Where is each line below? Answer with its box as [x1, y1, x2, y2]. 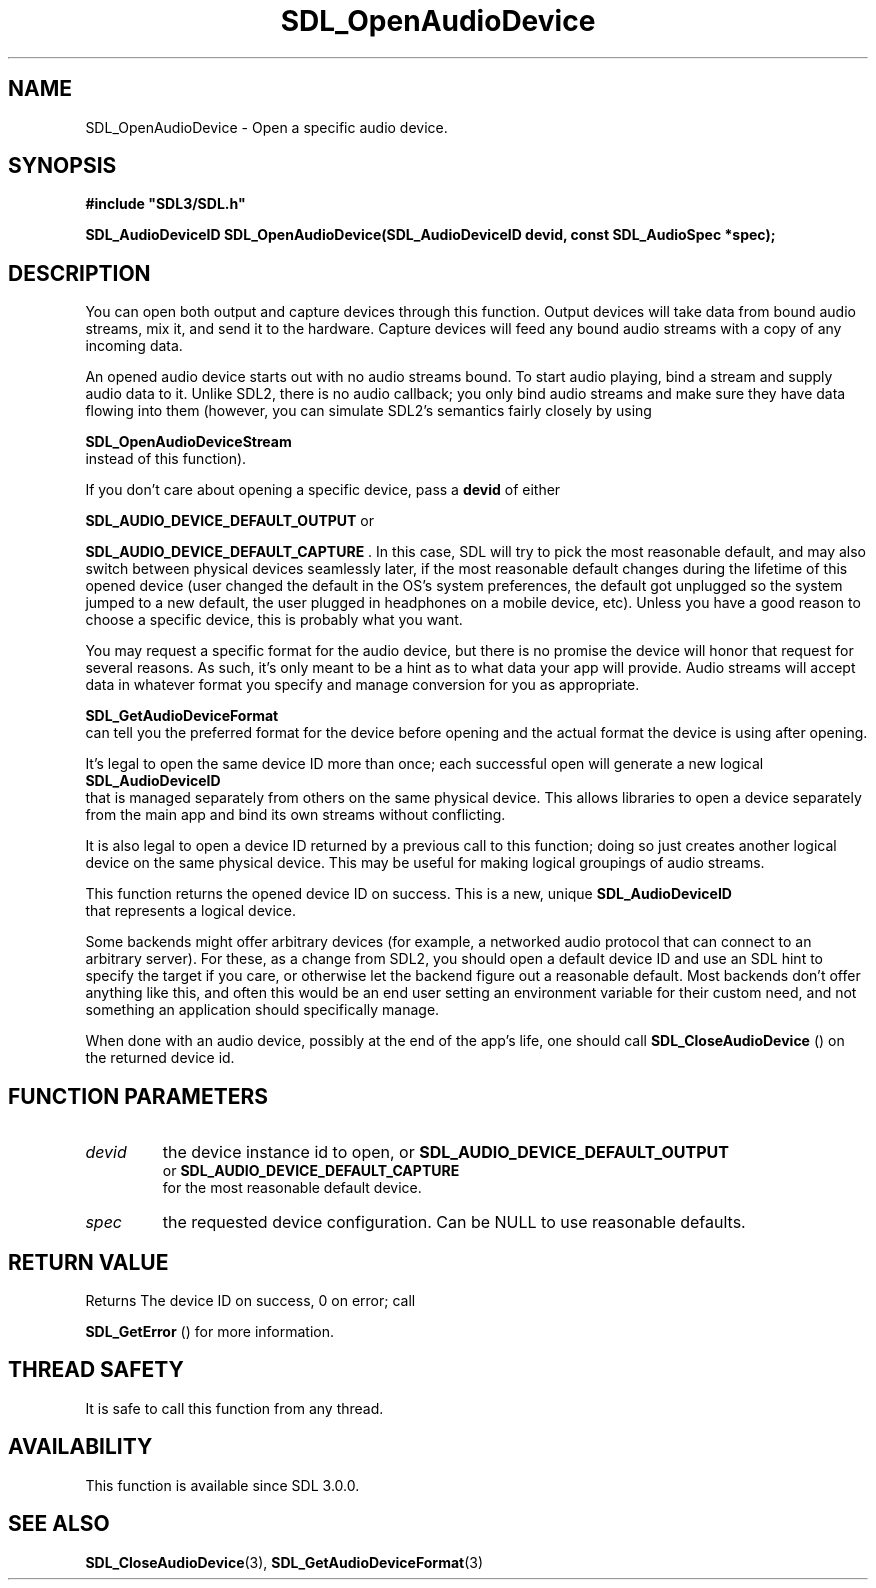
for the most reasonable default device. [162, 1179, 422, 1197]
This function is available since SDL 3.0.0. [85, 1476, 360, 1494]
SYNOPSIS [8, 153, 117, 179]
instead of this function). [85, 450, 247, 468]
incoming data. [85, 337, 183, 355]
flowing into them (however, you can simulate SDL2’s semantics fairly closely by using [85, 402, 652, 420]
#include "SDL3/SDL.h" [85, 195, 246, 213]
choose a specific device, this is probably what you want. [85, 611, 463, 629]
